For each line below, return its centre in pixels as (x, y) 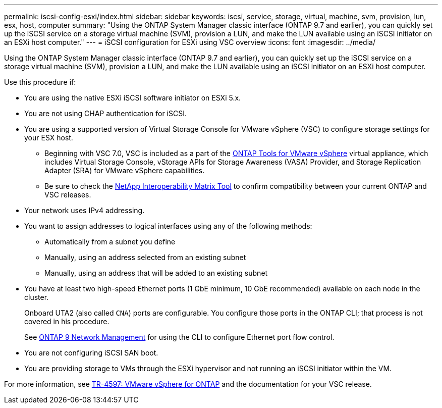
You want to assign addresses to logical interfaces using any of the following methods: (168, 226)
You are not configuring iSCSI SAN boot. (91, 353)
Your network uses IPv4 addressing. (85, 210)
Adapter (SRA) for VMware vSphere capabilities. (125, 170)
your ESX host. (49, 138)
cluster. (37, 297)
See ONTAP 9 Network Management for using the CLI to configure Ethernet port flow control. (179, 337)
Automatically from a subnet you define (110, 242)
